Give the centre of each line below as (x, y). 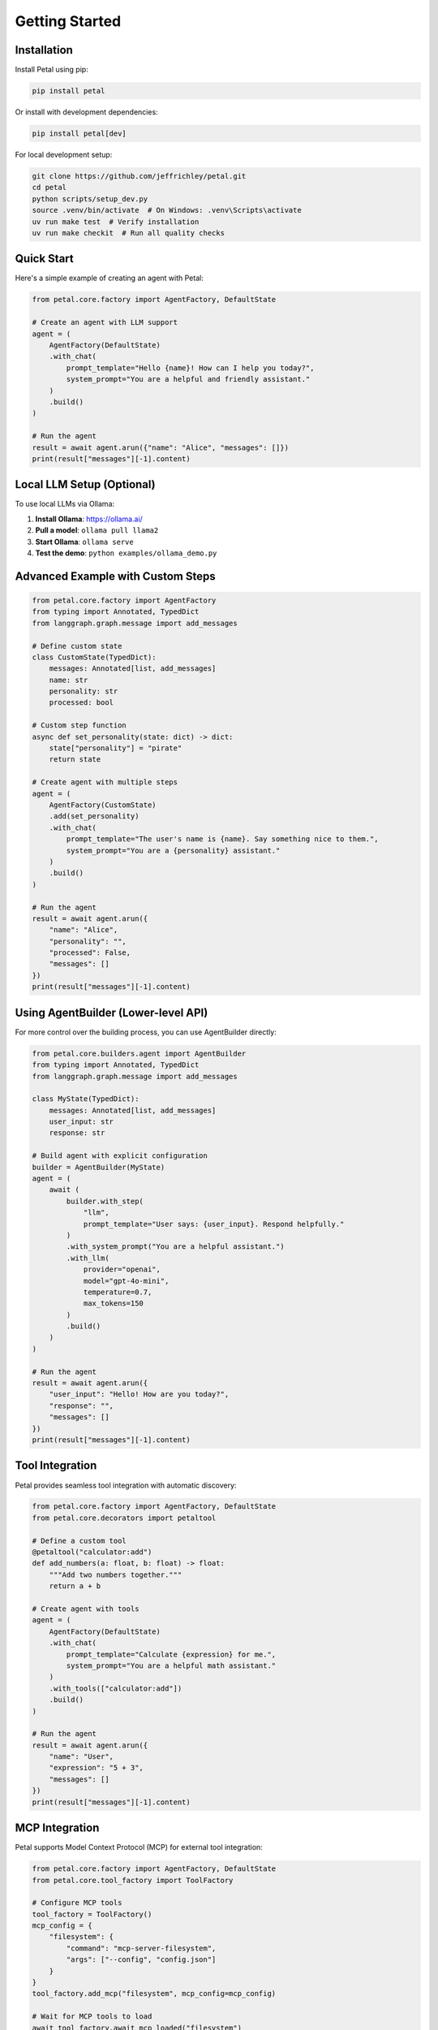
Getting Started (68, 21)
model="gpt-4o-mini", (126, 1281)
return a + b (75, 1586)
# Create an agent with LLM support (105, 322)
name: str (69, 680)
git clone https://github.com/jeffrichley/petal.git (139, 176)
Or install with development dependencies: (86, 112)
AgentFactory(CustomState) (103, 805)
